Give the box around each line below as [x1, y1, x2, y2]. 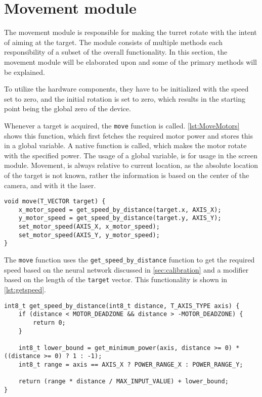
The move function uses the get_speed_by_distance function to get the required [4, 254, 255, 265]
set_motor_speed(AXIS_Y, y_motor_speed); [18, 231, 160, 239]
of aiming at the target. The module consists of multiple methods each [4, 36, 223, 47]
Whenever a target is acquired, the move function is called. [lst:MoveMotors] [4, 120, 240, 130]
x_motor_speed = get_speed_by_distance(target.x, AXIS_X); [18, 206, 222, 213]
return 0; [33, 319, 66, 326]
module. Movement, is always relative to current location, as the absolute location [4, 160, 258, 170]
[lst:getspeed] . [4, 284, 47, 294]
